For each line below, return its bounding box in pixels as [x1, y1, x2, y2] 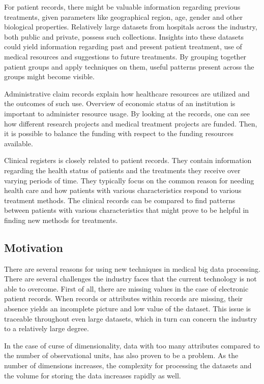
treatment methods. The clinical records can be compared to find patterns [4, 195, 236, 205]
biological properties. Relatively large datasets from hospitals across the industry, [4, 21, 257, 32]
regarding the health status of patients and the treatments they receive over [4, 165, 241, 175]
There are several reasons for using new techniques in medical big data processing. [4, 263, 260, 274]
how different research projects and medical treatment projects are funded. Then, [4, 118, 257, 129]
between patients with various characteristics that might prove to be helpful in [4, 205, 249, 215]
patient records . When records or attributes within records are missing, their [4, 293, 243, 304]
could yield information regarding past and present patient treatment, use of [4, 41, 242, 52]
